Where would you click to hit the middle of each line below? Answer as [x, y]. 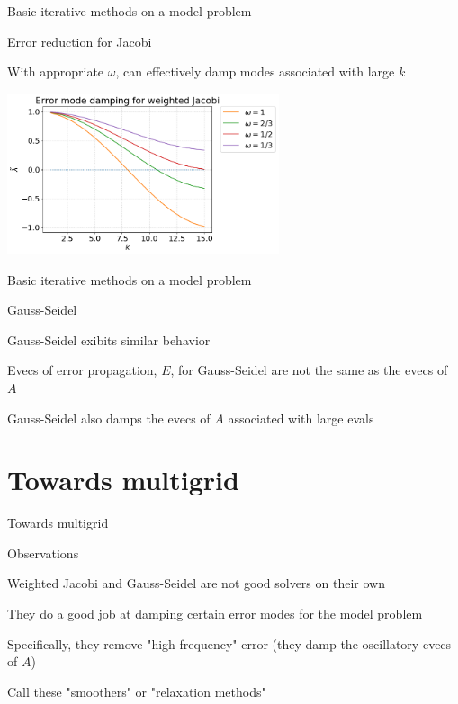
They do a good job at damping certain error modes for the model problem [215, 614]
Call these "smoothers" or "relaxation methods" [137, 691]
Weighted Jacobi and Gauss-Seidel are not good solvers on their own [196, 583]
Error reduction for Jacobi [80, 41]
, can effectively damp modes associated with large [255, 71]
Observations [43, 553]
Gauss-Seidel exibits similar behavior [109, 339]
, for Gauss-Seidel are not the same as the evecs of [309, 370]
